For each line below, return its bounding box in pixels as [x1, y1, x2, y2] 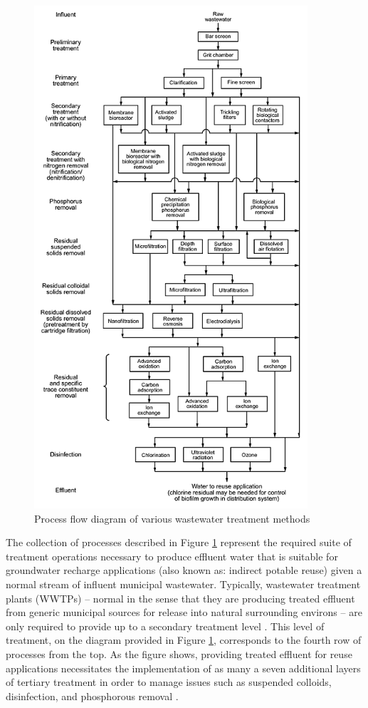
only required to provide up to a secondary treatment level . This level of [6, 618, 325, 633]
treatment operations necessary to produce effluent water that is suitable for [6, 548, 338, 563]
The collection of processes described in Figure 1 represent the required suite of [6, 535, 352, 550]
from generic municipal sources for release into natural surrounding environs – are [6, 605, 362, 620]
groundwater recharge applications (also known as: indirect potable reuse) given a [6, 563, 362, 578]
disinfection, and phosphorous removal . [6, 688, 179, 703]
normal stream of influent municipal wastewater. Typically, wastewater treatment [6, 576, 361, 591]
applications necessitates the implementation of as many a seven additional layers [6, 660, 361, 675]
